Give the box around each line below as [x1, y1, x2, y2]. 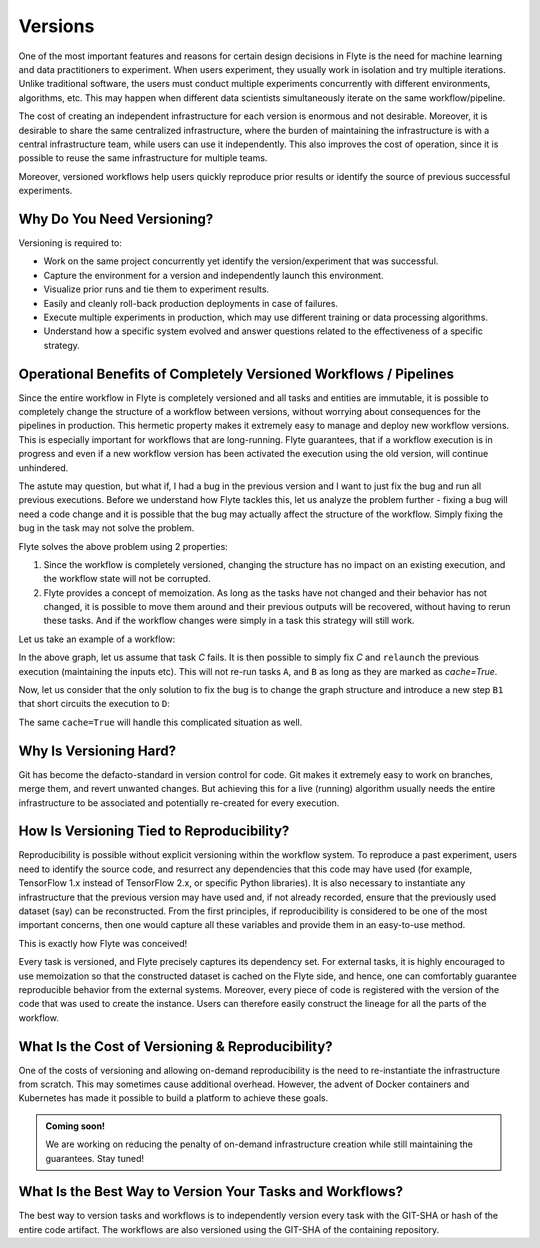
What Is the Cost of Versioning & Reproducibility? [18, 1038, 334, 1055]
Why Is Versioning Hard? [18, 742, 177, 759]
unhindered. [18, 461, 69, 474]
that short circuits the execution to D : [18, 698, 170, 710]
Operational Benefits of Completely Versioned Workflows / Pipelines [18, 365, 455, 382]
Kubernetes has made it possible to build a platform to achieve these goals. [18, 1092, 329, 1104]
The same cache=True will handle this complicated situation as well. [18, 716, 303, 728]
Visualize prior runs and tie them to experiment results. [43, 283, 270, 295]
